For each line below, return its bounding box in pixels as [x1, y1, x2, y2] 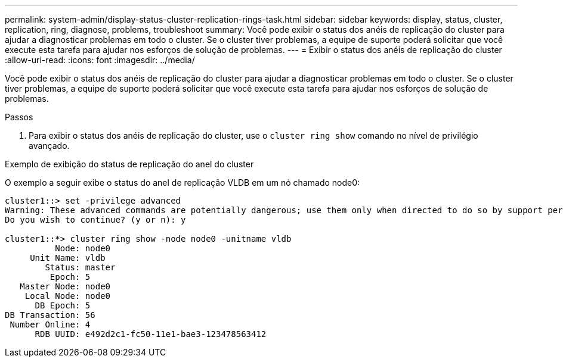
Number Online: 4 [10, 320, 91, 329]
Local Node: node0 [24, 291, 111, 301]
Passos [5, 112, 33, 122]
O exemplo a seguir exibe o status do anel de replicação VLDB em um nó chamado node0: [5, 177, 360, 188]
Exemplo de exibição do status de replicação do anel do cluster [5, 159, 254, 169]
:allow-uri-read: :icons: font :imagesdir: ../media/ [5, 55, 195, 65]
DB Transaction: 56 [5, 310, 95, 320]
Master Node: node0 [20, 282, 111, 291]
